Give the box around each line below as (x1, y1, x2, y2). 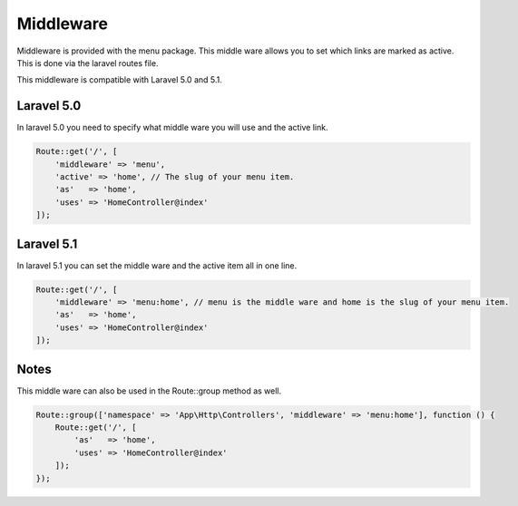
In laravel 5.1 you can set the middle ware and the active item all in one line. (16, 259, 298, 271)
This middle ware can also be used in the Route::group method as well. (16, 385, 282, 396)
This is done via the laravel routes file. (16, 57, 159, 68)
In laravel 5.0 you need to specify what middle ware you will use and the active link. (16, 122, 328, 133)
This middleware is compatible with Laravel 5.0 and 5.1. (16, 74, 222, 85)
